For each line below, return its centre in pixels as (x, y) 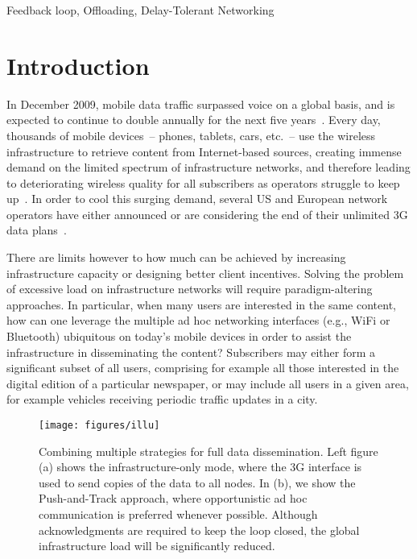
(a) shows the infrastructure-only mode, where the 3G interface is (200, 467)
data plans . (37, 230)
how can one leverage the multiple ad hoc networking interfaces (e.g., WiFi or (198, 320)
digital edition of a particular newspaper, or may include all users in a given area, (208, 383)
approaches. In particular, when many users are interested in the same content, (201, 304)
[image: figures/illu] (99, 425)
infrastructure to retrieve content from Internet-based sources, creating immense (204, 151)
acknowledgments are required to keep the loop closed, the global (199, 530)
